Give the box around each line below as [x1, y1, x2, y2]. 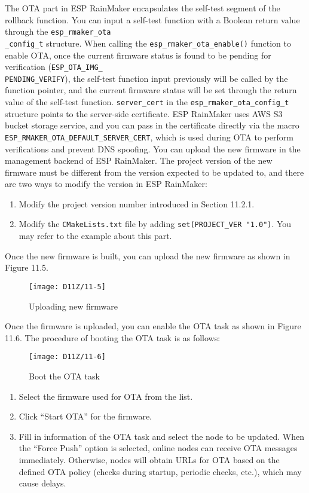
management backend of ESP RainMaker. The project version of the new [5, 154, 273, 167]
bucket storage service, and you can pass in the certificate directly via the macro [5, 119, 299, 131]
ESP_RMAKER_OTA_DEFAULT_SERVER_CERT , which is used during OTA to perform [5, 130, 293, 143]
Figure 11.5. [5, 261, 48, 274]
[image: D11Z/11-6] [29, 353, 106, 362]
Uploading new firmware [29, 299, 118, 312]
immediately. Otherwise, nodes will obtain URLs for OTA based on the [19, 453, 280, 466]
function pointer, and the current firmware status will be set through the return [5, 84, 297, 96]
